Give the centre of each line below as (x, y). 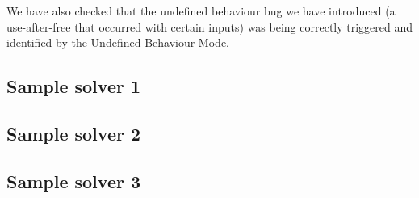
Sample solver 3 (74, 181)
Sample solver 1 (74, 86)
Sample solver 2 (74, 133)
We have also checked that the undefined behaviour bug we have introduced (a (201, 11)
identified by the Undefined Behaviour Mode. (118, 42)
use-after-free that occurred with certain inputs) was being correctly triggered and (210, 26)
